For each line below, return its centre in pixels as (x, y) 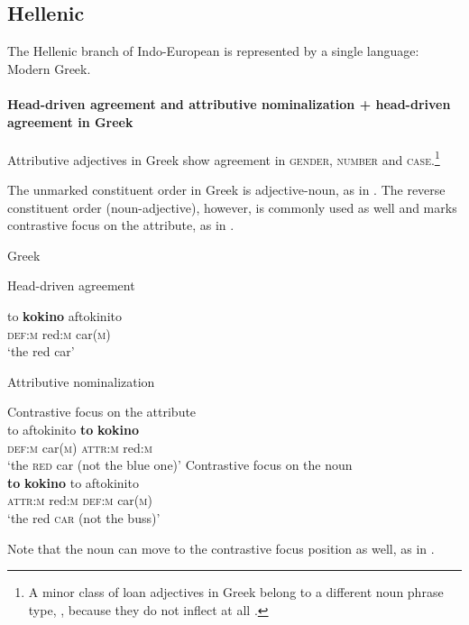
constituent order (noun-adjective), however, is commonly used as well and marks (232, 207)
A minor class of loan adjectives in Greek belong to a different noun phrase (236, 592)
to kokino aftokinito (64, 316)
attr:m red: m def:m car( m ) (80, 500)
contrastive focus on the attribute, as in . (121, 225)
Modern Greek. (49, 68)
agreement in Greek (70, 121)
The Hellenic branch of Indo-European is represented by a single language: (213, 51)
